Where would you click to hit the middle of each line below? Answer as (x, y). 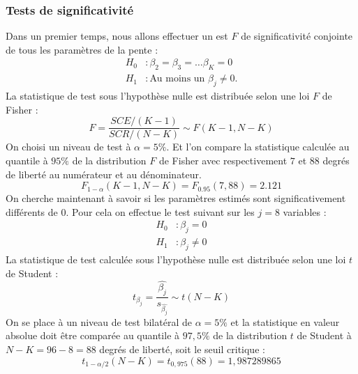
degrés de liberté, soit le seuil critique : (182, 349)
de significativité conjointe (297, 36)
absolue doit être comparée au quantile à (93, 335)
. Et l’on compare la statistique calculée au (258, 147)
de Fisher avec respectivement (223, 160)
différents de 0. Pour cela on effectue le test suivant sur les (130, 211)
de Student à (324, 335)
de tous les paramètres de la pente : (82, 49)
